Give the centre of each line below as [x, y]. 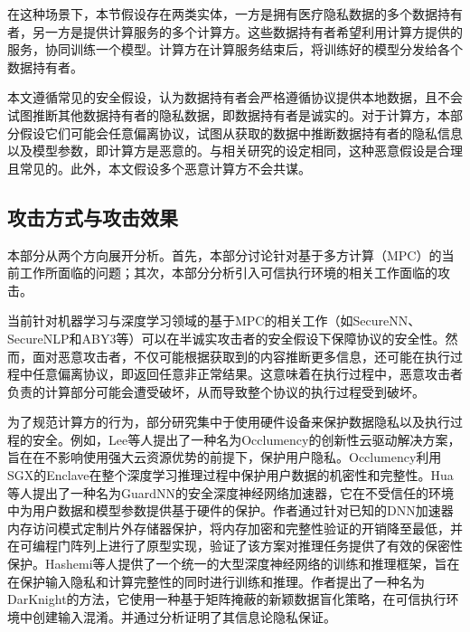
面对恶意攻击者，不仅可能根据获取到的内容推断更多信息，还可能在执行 [241, 356]
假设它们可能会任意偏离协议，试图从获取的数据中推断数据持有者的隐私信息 [241, 132]
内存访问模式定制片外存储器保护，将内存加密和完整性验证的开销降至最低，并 [235, 528]
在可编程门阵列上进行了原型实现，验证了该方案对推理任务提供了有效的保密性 [235, 546]
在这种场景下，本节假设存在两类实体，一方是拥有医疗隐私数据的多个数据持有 [235, 14]
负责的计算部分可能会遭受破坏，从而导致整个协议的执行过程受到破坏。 [216, 391]
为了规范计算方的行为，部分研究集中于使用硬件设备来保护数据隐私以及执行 [229, 422]
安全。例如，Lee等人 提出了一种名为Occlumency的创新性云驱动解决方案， [246, 439]
